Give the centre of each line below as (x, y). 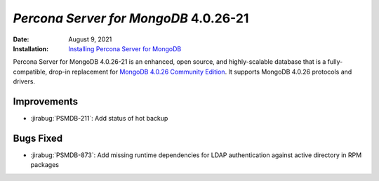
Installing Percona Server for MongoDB (125, 48)
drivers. (24, 81)
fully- (335, 62)
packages (45, 165)
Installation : (31, 48)
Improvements (46, 101)
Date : (21, 39)
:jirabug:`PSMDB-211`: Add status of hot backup (99, 119)
